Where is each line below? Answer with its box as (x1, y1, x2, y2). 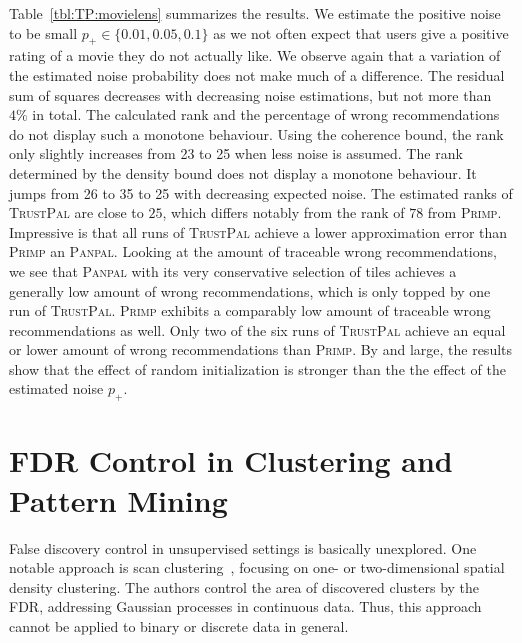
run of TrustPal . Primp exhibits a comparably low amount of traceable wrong (9, 300, 491, 321)
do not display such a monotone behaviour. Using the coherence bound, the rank (9, 123, 504, 144)
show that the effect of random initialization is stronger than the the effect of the (9, 358, 506, 379)
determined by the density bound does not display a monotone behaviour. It (9, 162, 477, 183)
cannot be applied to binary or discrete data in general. (9, 615, 349, 636)
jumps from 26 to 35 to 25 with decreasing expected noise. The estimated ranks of (9, 182, 513, 203)
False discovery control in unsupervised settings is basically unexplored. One (9, 537, 477, 558)
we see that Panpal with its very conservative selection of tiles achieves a (9, 260, 457, 281)
